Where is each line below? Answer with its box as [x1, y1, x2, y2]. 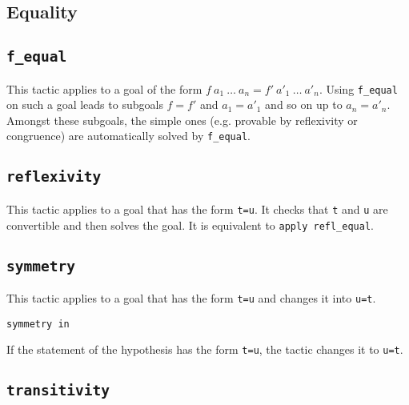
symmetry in [6, 318, 70, 330]
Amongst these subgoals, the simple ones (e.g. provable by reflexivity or [6, 111, 358, 128]
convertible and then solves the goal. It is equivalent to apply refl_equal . [6, 216, 374, 233]
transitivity [6, 382, 110, 399]
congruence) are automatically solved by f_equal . [6, 127, 251, 144]
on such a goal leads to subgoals [6, 96, 163, 113]
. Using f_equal [319, 80, 398, 97]
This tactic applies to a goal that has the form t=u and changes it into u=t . [6, 289, 376, 306]
